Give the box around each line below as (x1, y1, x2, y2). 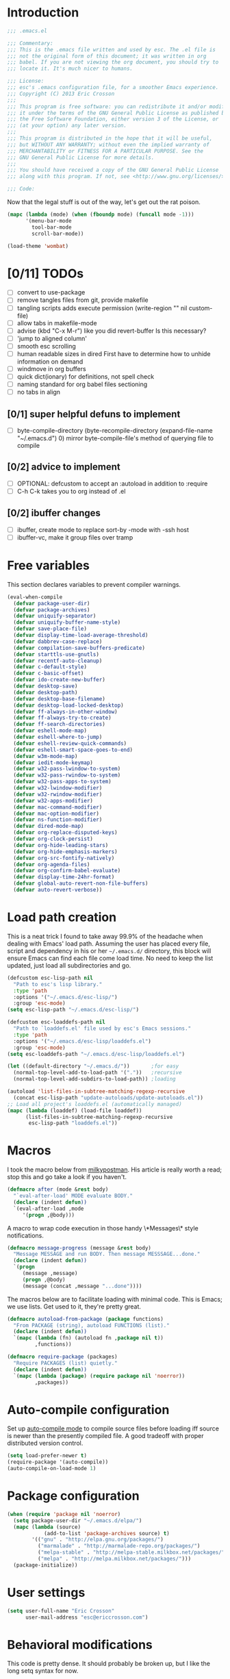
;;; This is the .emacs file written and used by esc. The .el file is (7, 46, 216, 53)
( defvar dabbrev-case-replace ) (13, 638, 103, 645)
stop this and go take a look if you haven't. (7, 1173, 127, 1181)
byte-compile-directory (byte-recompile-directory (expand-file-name (16, 426, 214, 434)
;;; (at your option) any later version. (7, 122, 127, 129)
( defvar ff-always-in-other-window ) (13, 708, 118, 715)
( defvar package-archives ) (13, 606, 90, 614)
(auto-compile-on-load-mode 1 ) (7, 1465, 97, 1472)
